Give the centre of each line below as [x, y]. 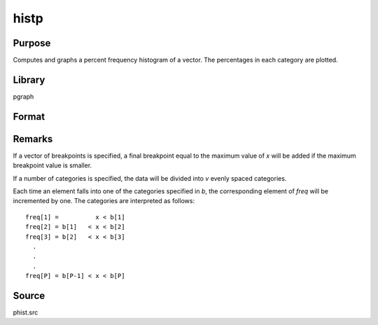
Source [29, 296]
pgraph [23, 96]
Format [29, 117]
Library [29, 79]
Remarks [33, 139]
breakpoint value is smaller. [52, 165]
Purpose [32, 43]
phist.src [26, 312]
